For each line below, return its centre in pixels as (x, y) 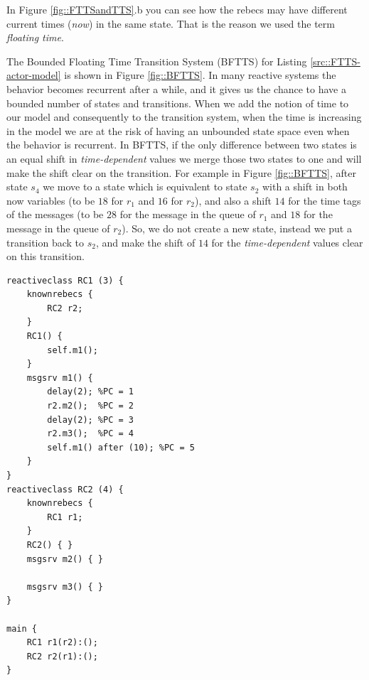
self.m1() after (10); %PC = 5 (121, 447)
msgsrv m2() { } (65, 559)
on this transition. (46, 256)
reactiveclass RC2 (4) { (65, 489)
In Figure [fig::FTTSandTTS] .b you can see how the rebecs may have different (177, 9)
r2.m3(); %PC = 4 (90, 434)
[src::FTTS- (335, 61)
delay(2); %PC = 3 (90, 420)
